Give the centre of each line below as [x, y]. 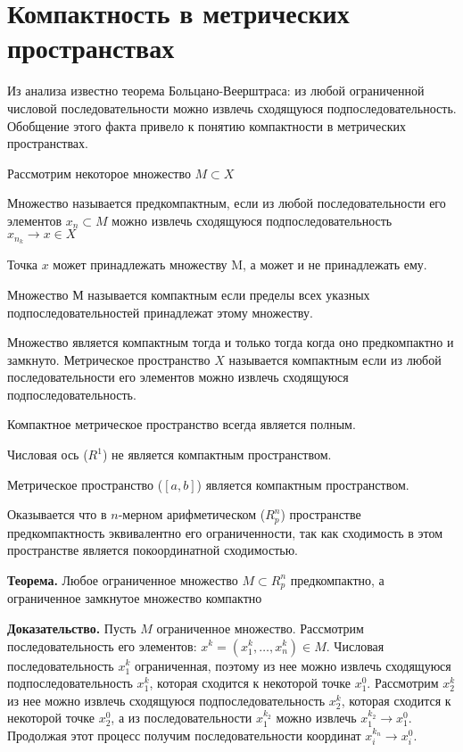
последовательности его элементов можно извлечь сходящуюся [178, 377]
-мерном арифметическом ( [192, 514]
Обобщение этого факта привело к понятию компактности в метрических [207, 125]
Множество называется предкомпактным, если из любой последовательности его [227, 203]
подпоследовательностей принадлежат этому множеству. [160, 312]
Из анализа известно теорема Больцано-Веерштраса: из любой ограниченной [216, 91]
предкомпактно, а [337, 579]
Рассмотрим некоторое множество [99, 173]
